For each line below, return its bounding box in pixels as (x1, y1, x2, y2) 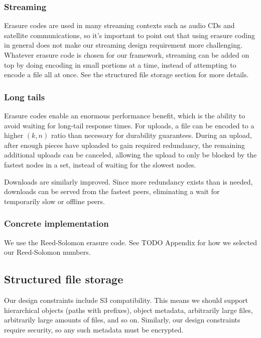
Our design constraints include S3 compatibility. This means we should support (4, 294, 248, 305)
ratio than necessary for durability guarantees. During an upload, (51, 130, 252, 140)
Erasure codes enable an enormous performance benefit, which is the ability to (4, 110, 245, 120)
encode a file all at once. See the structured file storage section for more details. (4, 69, 249, 80)
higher (4, 130, 24, 140)
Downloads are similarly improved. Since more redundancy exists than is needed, (4, 176, 253, 187)
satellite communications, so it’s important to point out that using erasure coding (4, 30, 255, 40)
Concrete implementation (4, 217, 109, 230)
